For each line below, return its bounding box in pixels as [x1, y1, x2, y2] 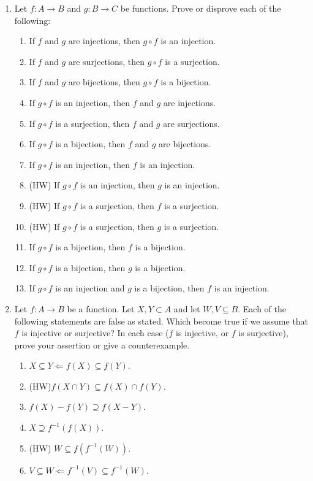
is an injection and [55, 282, 125, 294]
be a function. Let [67, 302, 135, 315]
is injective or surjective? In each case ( [21, 326, 169, 339]
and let [173, 302, 200, 315]
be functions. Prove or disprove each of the [120, 2, 281, 14]
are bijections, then [68, 75, 140, 88]
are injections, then [68, 34, 140, 47]
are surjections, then [68, 55, 145, 67]
